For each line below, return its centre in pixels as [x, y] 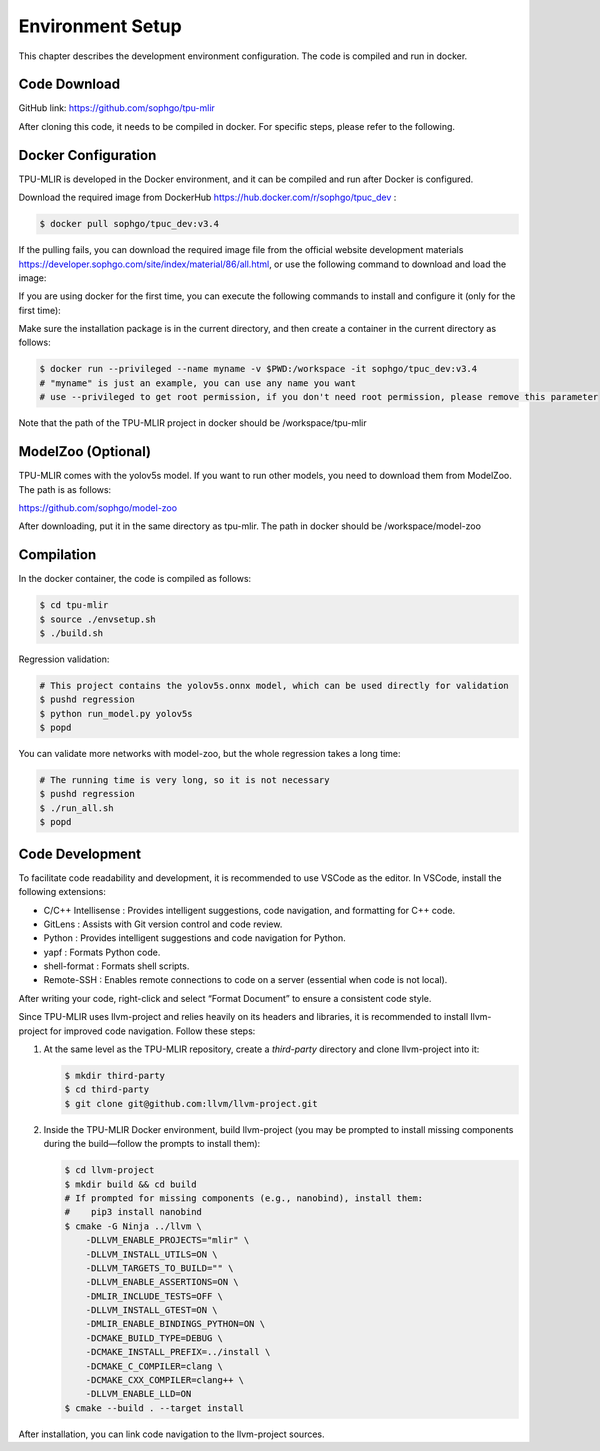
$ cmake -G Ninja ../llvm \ [133, 1226]
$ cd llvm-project [109, 1170]
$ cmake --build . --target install [154, 1408]
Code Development [80, 853]
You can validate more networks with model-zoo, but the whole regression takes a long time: [209, 754]
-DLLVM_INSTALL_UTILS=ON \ [152, 1254]
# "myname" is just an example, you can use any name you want [198, 383]
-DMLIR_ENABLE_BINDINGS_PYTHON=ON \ [175, 1324]
